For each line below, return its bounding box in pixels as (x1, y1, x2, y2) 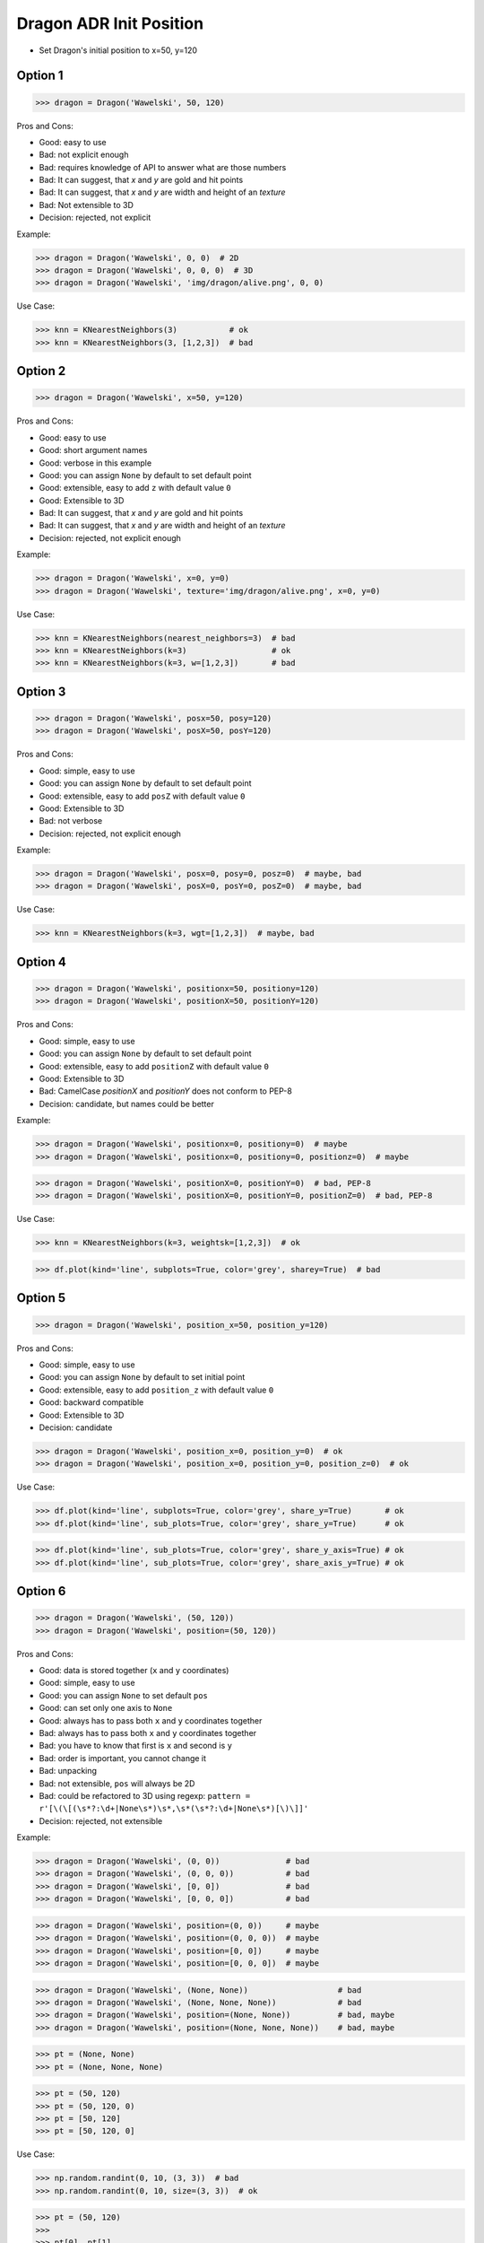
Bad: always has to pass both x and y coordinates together (39, 1727, 257, 1738)
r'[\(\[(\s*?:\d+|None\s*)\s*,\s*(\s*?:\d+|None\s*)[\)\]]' (39, 1803, 309, 1814)
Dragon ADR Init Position (16, 13, 204, 33)
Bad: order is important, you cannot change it (39, 1752, 206, 1763)
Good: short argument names (39, 445, 148, 456)
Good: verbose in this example (39, 458, 152, 468)
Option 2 (16, 363, 66, 379)
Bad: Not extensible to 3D (39, 199, 134, 210)
